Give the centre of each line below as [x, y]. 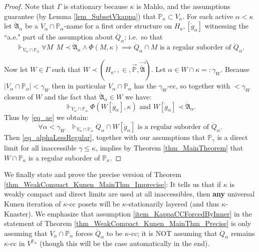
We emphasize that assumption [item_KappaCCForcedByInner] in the [144, 213]
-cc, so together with [199, 86]
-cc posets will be [93, 203]
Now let [16, 69]
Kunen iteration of [33, 203]
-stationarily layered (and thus [173, 203]
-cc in [17, 243]
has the [145, 86]
